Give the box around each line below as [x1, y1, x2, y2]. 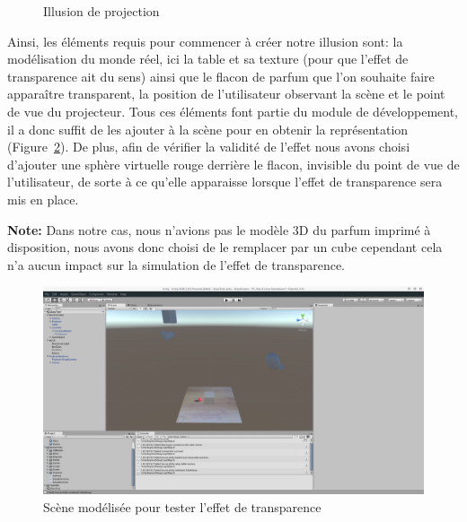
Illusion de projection [43, 2, 160, 20]
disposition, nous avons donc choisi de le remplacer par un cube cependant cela [7, 238, 443, 257]
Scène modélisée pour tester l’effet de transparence [43, 497, 322, 516]
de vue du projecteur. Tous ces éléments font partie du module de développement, [7, 101, 458, 120]
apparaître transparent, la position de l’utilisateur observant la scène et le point [7, 84, 445, 103]
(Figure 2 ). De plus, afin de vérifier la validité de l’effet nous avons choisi [7, 137, 410, 156]
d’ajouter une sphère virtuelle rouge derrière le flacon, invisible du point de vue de [7, 154, 460, 173]
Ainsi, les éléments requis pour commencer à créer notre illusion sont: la [7, 31, 403, 50]
